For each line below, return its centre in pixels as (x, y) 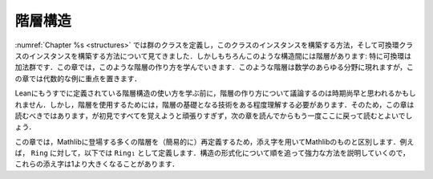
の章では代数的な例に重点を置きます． (78, 78)
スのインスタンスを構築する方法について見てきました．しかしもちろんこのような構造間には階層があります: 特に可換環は (213, 55)
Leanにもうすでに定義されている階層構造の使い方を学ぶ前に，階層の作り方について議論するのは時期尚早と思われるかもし (215, 93)
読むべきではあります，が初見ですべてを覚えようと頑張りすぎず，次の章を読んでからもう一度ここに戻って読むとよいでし (214, 116)
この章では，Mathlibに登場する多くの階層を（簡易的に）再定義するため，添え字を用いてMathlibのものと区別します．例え (214, 141)
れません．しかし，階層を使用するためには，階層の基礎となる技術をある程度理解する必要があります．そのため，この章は (214, 104)
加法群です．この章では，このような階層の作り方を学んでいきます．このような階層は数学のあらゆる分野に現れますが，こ (214, 67)
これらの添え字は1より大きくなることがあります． (97, 164)
